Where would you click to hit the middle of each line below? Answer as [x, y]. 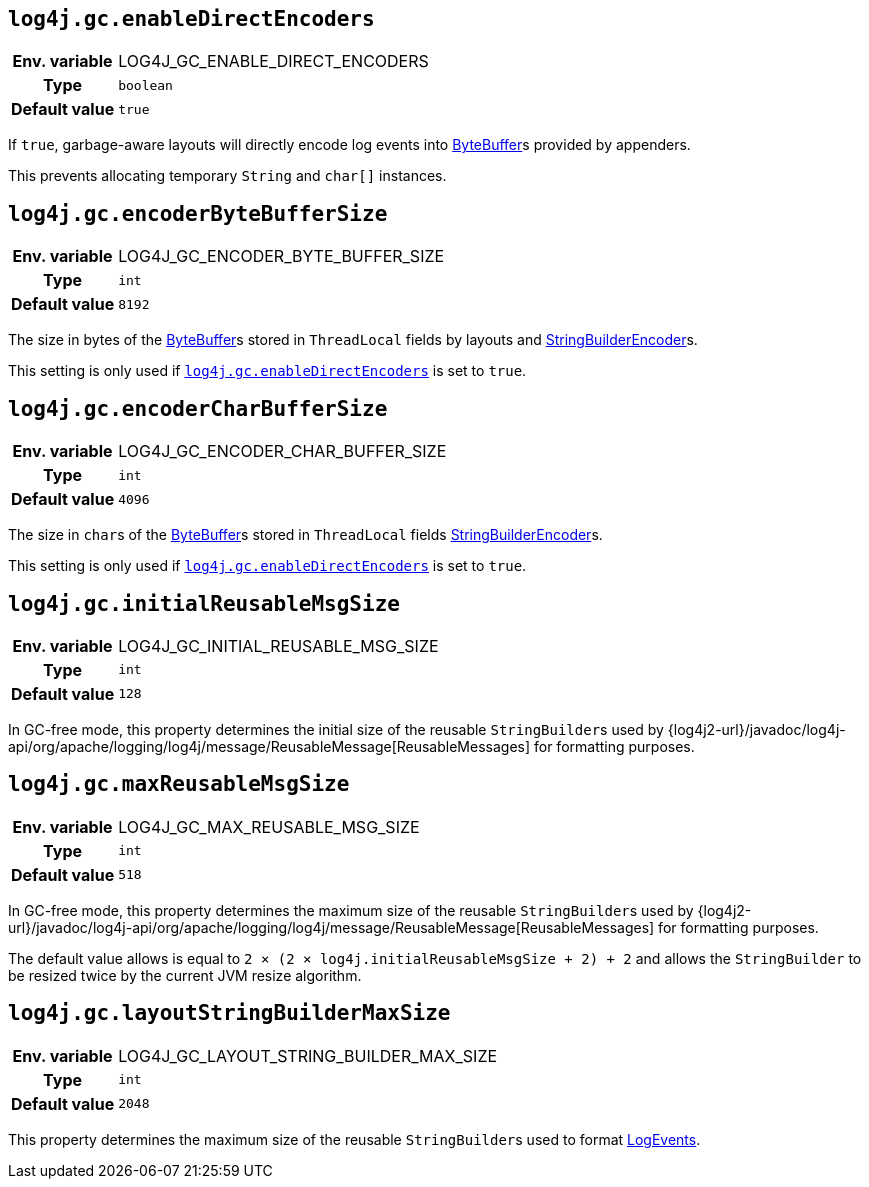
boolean [145, 85]
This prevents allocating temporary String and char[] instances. [227, 176]
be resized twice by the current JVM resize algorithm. [185, 975]
